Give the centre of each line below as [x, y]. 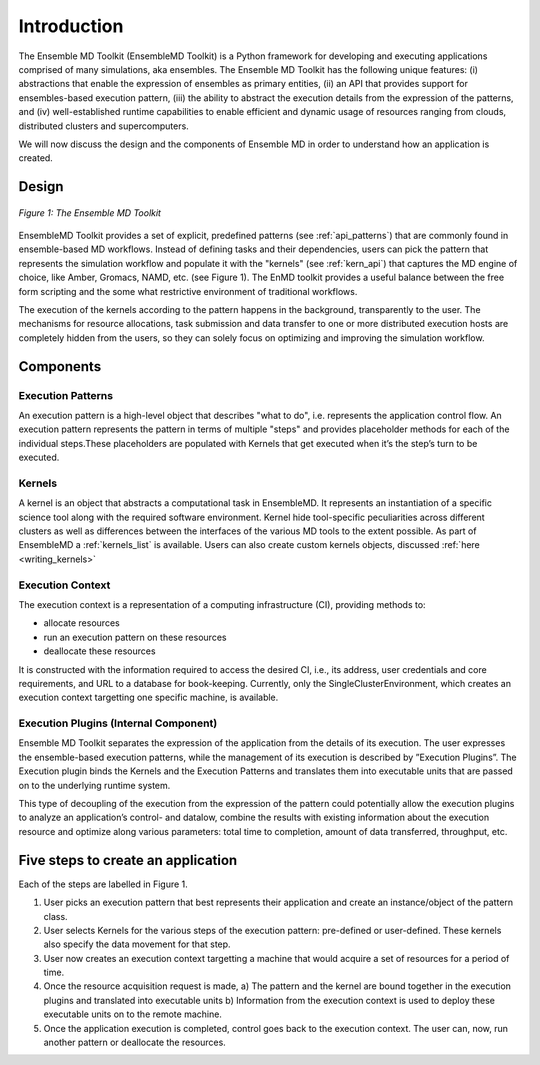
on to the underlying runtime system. [94, 785]
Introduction [71, 26]
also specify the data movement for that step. [137, 944]
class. [56, 916]
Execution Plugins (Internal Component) [118, 723]
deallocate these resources [99, 651]
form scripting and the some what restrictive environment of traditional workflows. [188, 291]
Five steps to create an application [128, 860]
